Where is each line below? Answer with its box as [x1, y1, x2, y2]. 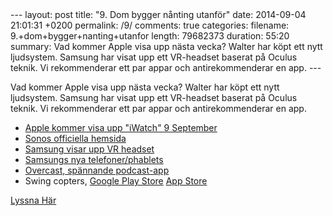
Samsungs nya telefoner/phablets [24, 154, 164, 165]
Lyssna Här [10, 194, 57, 206]
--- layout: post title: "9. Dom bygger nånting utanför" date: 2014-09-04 [10, 9, 307, 20]
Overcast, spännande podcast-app [24, 164, 170, 176]
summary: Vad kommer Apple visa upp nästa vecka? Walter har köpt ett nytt [10, 41, 323, 52]
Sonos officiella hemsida [24, 133, 127, 144]
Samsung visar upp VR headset [24, 143, 155, 155]
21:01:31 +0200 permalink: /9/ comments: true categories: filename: [10, 19, 290, 31]
